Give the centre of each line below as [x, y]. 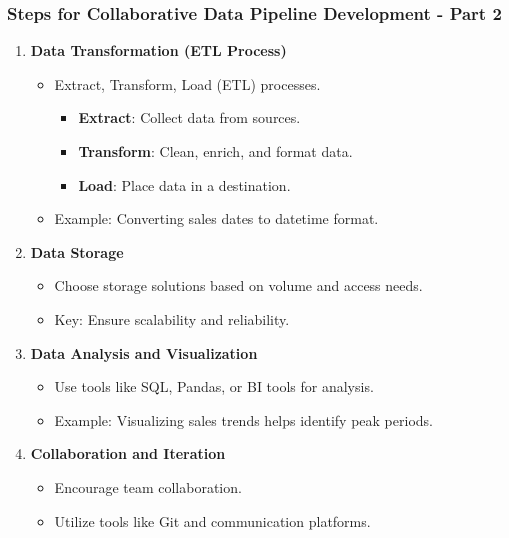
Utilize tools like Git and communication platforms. [212, 520]
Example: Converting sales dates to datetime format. [216, 218]
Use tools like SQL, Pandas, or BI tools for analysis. [214, 386]
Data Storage [77, 251]
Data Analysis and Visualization [144, 352]
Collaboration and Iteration [128, 453]
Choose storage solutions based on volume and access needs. [238, 285]
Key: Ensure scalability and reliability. [172, 318]
